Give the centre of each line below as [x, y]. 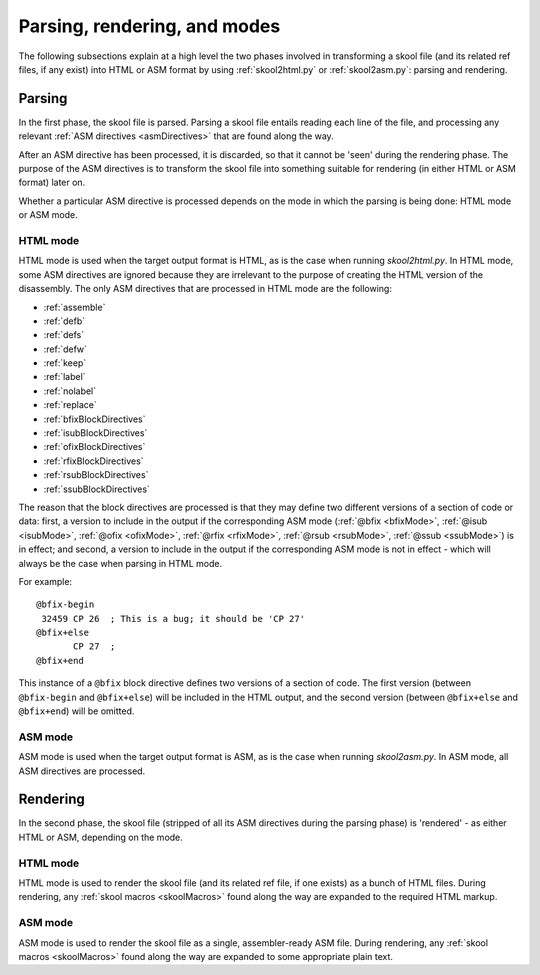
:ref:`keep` [65, 363]
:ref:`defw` [65, 349]
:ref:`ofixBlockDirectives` [94, 447]
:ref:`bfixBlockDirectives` [94, 419]
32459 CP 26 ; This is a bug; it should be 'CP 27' [173, 618]
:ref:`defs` [64, 335]
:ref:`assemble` [74, 307]
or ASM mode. [48, 215]
